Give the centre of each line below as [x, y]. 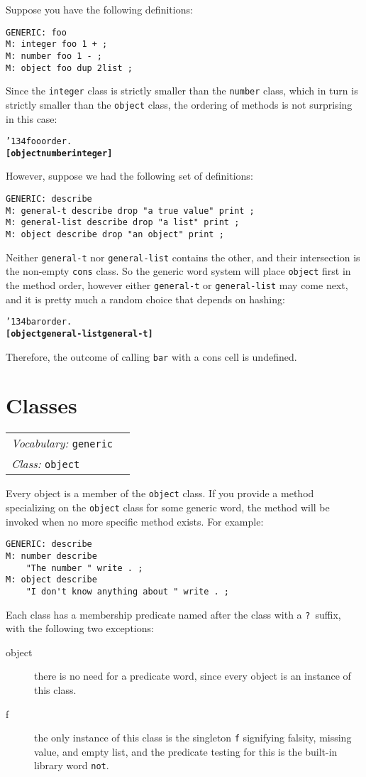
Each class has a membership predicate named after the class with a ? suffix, [173, 614]
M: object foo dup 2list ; [69, 68]
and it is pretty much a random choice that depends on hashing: [145, 299]
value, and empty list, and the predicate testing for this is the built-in [186, 751]
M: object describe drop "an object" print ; [115, 234]
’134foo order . [39, 142]
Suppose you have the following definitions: [99, 9]
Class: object [46, 464]
